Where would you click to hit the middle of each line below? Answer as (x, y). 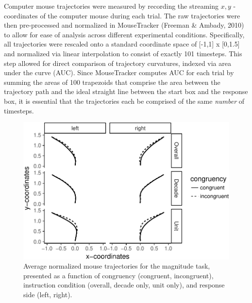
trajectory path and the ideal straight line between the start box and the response (126, 91)
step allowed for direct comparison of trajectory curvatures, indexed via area (118, 63)
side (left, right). (48, 294)
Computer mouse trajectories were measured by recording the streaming (111, 6)
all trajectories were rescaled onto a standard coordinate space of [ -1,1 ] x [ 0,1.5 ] (122, 44)
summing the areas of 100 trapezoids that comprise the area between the (112, 82)
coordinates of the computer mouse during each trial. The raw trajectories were (122, 15)
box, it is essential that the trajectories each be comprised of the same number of (124, 101)
